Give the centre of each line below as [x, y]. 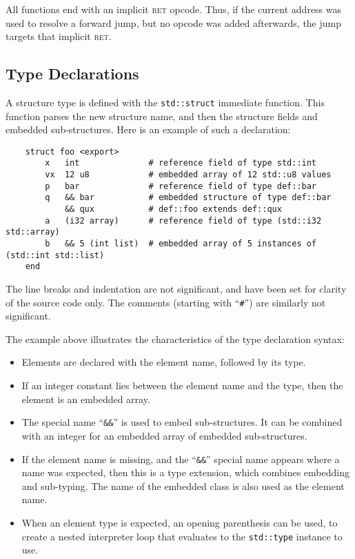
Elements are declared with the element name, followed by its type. [164, 362]
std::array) [33, 232]
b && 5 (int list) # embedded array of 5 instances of [181, 244]
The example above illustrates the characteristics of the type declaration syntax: [175, 339]
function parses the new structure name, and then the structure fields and [162, 116]
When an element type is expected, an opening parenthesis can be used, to [180, 522]
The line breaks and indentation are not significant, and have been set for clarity [176, 289]
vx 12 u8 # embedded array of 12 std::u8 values [188, 175]
